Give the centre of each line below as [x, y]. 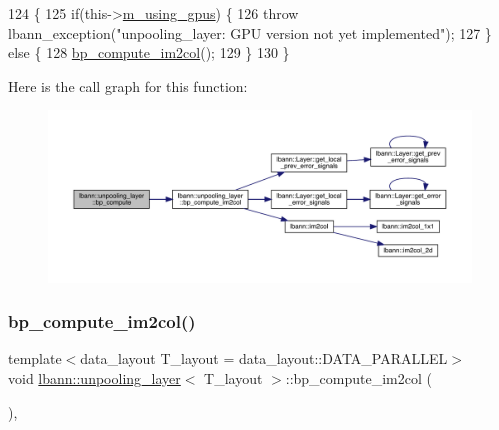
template [35, 358]
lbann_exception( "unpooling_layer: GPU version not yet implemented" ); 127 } [250, 32]
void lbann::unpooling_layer [94, 378]
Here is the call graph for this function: [128, 85]
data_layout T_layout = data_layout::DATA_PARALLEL [264, 358]
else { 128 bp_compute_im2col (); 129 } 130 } [149, 52]
